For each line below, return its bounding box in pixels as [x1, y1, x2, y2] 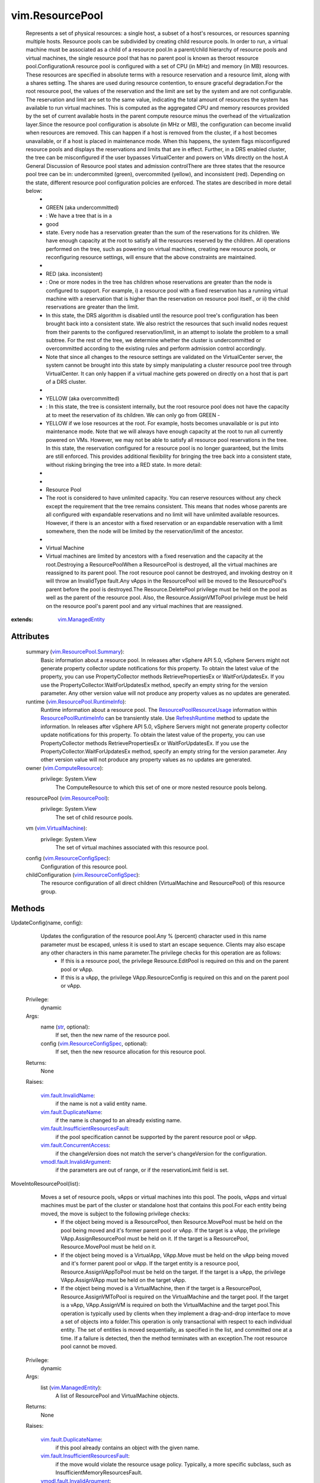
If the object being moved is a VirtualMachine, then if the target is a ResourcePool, [60, 1285, 262, 1292]
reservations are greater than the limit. [46, 303, 139, 311]
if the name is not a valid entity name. [55, 1100, 148, 1108]
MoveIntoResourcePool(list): [11, 1180, 80, 1187]
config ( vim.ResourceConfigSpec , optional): [40, 1040, 148, 1047]
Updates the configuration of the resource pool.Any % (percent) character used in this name [40, 933, 267, 940]
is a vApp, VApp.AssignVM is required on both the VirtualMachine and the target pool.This [60, 1301, 280, 1309]
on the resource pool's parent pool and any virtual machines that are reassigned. [46, 602, 243, 609]
